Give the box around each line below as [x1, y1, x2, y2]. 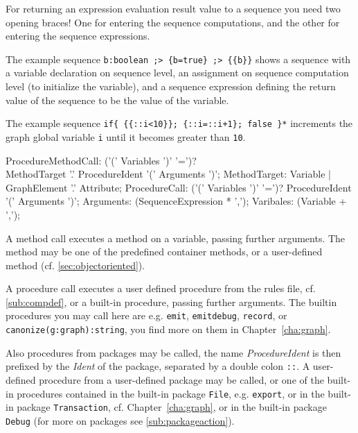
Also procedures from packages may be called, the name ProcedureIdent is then [6, 345, 341, 359]
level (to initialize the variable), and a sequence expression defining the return [6, 79, 336, 94]
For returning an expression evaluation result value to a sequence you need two [6, 1, 341, 15]
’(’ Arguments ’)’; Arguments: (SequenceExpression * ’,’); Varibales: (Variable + [6, 194, 347, 208]
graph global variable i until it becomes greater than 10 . [6, 129, 246, 144]
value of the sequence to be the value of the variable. [6, 92, 229, 107]
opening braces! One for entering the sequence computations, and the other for [6, 15, 340, 29]
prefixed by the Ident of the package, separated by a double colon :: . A [6, 359, 310, 373]
